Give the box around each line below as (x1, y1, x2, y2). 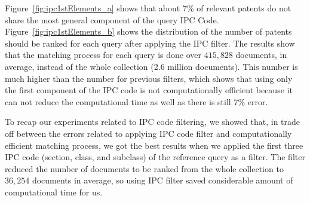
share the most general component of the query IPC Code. (5, 13, 219, 26)
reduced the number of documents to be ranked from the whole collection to (5, 162, 284, 175)
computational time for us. (5, 185, 103, 198)
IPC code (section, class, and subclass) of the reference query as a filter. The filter (5, 151, 305, 163)
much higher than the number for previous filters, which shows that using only (5, 72, 293, 84)
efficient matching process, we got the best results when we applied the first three (5, 139, 303, 151)
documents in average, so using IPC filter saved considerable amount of (32, 174, 293, 186)
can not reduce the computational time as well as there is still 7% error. (5, 95, 268, 108)
